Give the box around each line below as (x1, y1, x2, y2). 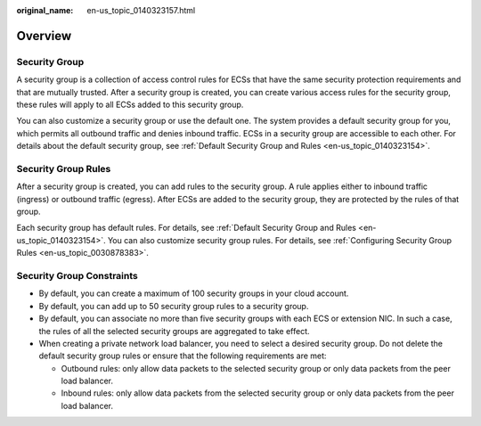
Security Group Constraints (16, 269, 138, 282)
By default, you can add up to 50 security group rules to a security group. (38, 300, 309, 311)
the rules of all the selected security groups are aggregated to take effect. (38, 325, 311, 336)
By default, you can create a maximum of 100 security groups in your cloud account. (38, 288, 349, 299)
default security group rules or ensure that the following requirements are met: (38, 350, 327, 361)
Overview (16, 28, 72, 44)
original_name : (16, 5, 74, 15)
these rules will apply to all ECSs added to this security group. (16, 99, 244, 110)
